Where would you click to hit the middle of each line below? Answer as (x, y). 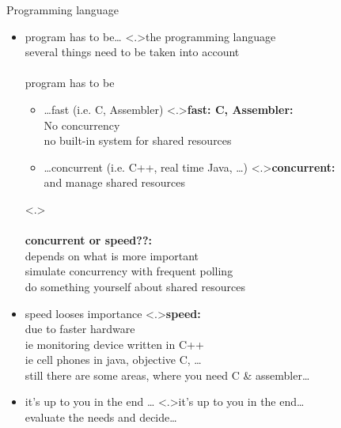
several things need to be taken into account (132, 52)
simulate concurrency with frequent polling (129, 271)
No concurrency (82, 125)
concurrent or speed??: (88, 240)
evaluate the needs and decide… (101, 417)
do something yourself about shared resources (135, 286)
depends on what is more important (112, 255)
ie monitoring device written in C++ (114, 344)
